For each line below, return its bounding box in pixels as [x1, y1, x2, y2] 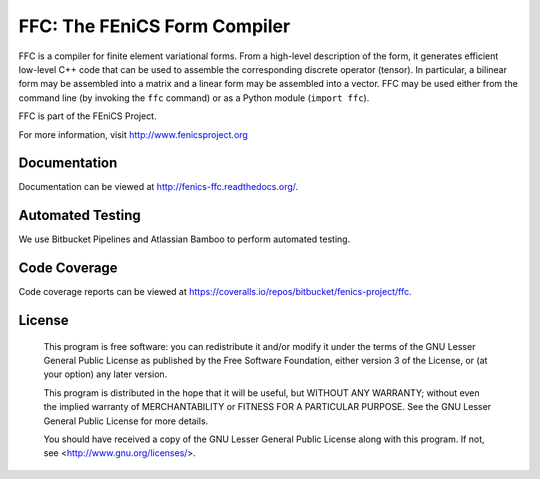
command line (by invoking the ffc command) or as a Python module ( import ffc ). [18, 91, 370, 104]
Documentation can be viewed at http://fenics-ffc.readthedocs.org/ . [18, 181, 299, 193]
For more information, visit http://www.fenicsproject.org [18, 128, 249, 140]
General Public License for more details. [43, 415, 209, 427]
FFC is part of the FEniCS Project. [18, 110, 157, 122]
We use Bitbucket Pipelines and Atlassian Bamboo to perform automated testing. [18, 233, 351, 245]
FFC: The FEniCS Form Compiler [18, 15, 291, 37]
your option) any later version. [43, 368, 168, 380]
